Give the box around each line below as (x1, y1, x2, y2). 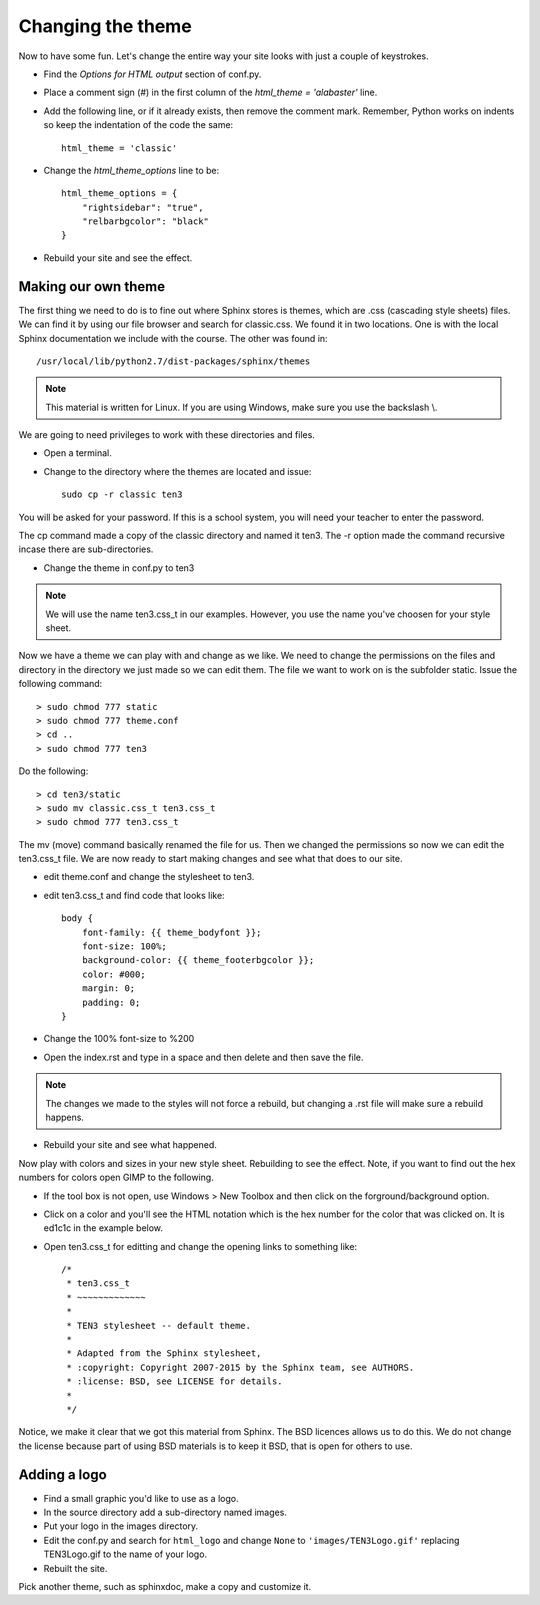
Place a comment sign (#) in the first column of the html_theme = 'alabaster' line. (43, 86, 378, 99)
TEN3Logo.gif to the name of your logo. (43, 1548, 208, 1560)
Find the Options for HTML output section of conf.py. (43, 68, 262, 80)
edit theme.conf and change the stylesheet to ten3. (43, 871, 255, 883)
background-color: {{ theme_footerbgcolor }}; (81, 955, 315, 966)
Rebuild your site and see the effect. (43, 251, 193, 264)
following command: (18, 678, 103, 690)
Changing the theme (18, 15, 192, 37)
